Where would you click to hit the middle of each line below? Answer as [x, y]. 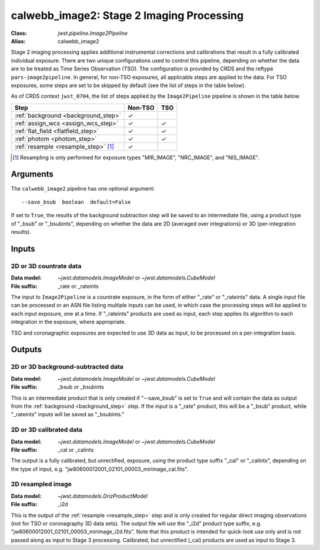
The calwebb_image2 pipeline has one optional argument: [83, 188]
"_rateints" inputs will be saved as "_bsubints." [68, 414]
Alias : [18, 41]
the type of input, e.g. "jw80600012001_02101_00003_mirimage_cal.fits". [100, 469]
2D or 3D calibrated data [47, 430]
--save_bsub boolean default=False [76, 202]
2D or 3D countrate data [46, 266]
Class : [19, 33]
